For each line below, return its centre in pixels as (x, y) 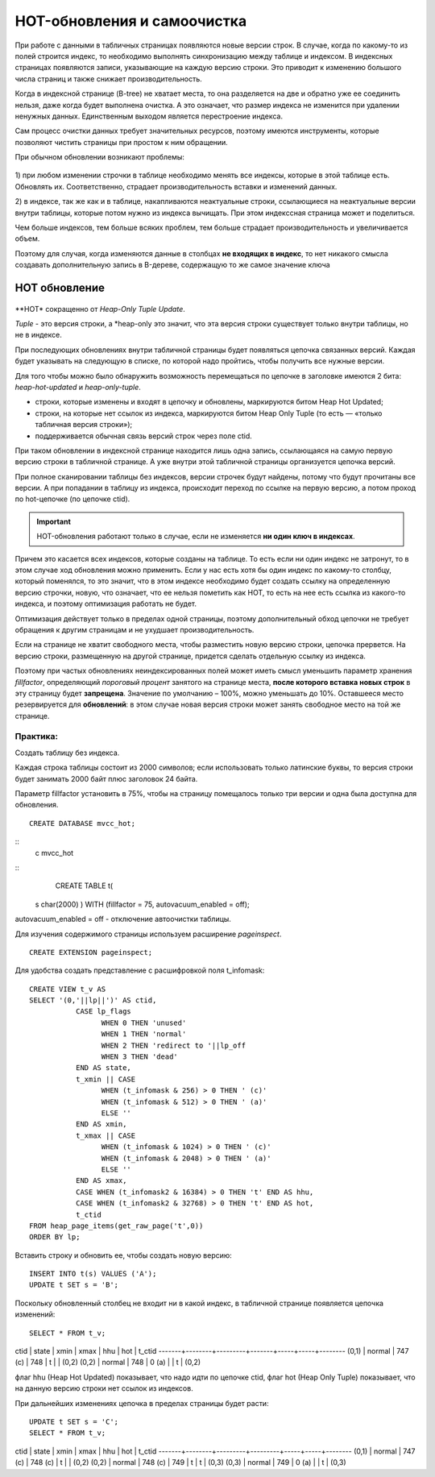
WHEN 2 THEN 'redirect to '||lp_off (173, 1045)
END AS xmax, (101, 1181)
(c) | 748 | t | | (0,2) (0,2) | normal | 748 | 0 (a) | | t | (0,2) (108, 1363)
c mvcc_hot (54, 853)
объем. (27, 239)
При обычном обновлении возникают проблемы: (100, 157)
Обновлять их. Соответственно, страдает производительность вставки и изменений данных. (176, 186)
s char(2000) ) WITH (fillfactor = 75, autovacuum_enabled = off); (142, 904)
